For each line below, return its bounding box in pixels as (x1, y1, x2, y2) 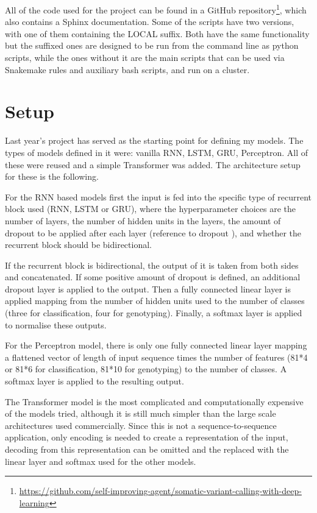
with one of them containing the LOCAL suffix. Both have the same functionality (5, 27, 310, 40)
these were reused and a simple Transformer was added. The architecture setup (5, 158, 301, 171)
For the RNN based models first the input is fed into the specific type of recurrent (5, 190, 312, 203)
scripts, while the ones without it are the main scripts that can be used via (5, 51, 285, 64)
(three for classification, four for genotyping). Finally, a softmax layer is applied (5, 306, 302, 319)
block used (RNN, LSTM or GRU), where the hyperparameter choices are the (5, 202, 296, 215)
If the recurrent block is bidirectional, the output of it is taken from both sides (5, 258, 299, 271)
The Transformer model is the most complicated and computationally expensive (5, 395, 304, 408)
